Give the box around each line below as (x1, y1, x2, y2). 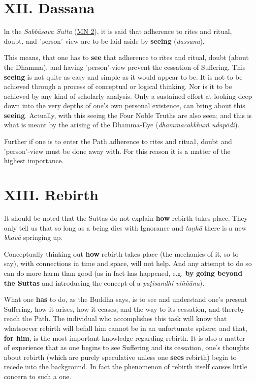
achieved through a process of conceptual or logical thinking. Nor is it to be (4, 81, 232, 91)
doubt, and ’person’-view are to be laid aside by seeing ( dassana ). (4, 35, 205, 46)
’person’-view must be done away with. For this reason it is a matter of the (4, 146, 230, 156)
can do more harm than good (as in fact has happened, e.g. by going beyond (4, 267, 243, 278)
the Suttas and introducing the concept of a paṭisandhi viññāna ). (4, 277, 205, 288)
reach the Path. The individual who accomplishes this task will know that (4, 313, 227, 324)
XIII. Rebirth (4, 184, 98, 205)
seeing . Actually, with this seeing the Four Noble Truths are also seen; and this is (4, 110, 252, 120)
